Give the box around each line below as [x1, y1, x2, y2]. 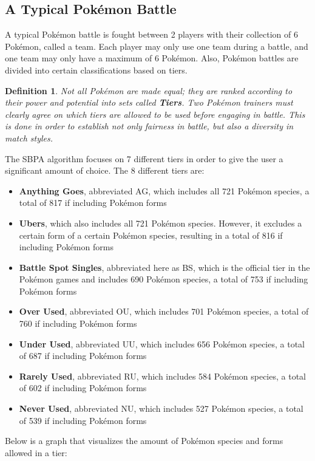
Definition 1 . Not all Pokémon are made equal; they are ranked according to [5, 84, 293, 97]
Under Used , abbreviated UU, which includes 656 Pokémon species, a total [19, 337, 305, 350]
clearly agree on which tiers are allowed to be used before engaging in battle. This [5, 108, 305, 120]
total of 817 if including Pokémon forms [19, 196, 167, 209]
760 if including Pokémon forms [19, 317, 137, 330]
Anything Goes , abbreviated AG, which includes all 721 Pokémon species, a [19, 184, 310, 197]
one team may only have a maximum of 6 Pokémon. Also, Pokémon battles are [5, 52, 299, 64]
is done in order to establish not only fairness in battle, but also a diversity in [5, 120, 294, 132]
